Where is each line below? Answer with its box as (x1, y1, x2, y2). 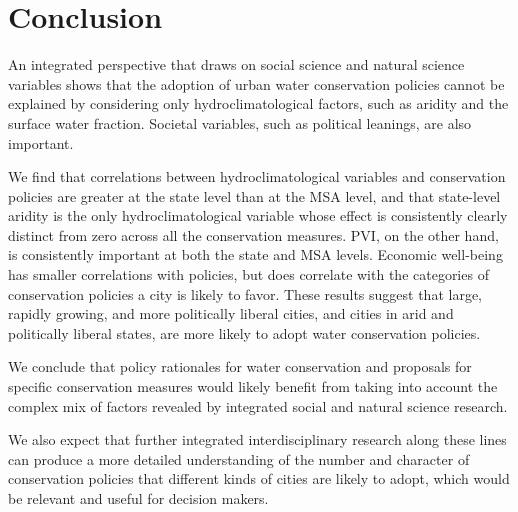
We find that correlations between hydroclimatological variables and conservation (8, 166, 506, 187)
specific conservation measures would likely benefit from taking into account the (8, 376, 498, 397)
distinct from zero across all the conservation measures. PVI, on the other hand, (8, 224, 499, 245)
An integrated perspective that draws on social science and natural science (8, 54, 465, 75)
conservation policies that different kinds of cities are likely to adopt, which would (8, 468, 510, 489)
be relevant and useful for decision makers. (8, 488, 269, 508)
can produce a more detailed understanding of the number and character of (8, 448, 470, 469)
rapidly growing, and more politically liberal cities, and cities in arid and (8, 303, 454, 324)
